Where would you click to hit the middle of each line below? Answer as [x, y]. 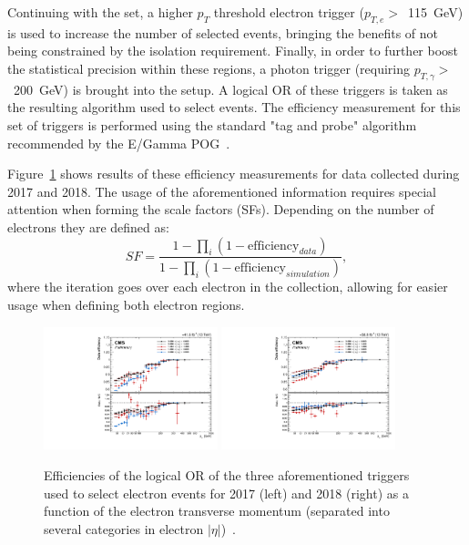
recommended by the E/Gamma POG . [119, 143]
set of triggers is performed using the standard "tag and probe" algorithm [212, 124]
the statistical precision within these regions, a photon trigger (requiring [209, 68]
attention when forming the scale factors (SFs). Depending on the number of [221, 209]
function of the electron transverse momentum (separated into [217, 511]
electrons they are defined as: [88, 226]
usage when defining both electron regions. [126, 304]
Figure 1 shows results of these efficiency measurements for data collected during [234, 174]
